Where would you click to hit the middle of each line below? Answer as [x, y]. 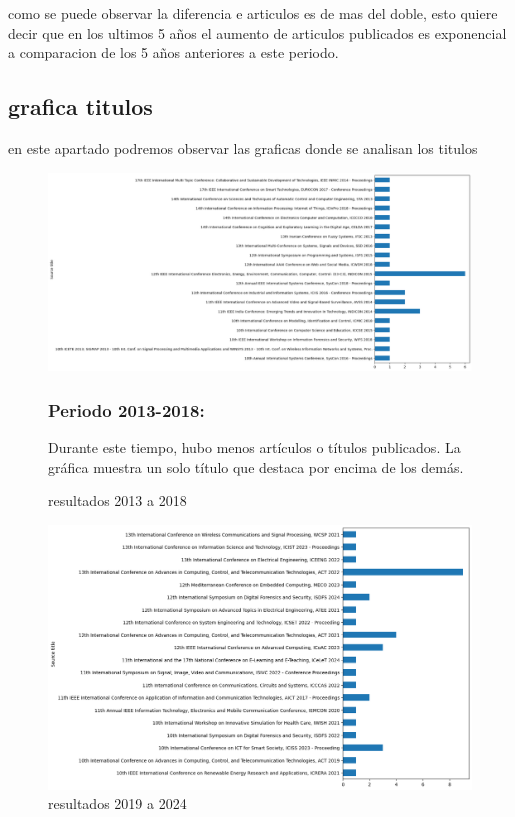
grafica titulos [80, 106]
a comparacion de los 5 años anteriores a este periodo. [173, 52]
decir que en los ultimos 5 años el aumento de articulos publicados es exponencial [257, 32]
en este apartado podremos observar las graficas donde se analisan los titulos [243, 147]
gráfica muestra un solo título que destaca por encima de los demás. [256, 466]
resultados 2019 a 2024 [117, 803]
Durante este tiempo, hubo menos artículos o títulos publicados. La [254, 447]
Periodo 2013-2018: [126, 409]
